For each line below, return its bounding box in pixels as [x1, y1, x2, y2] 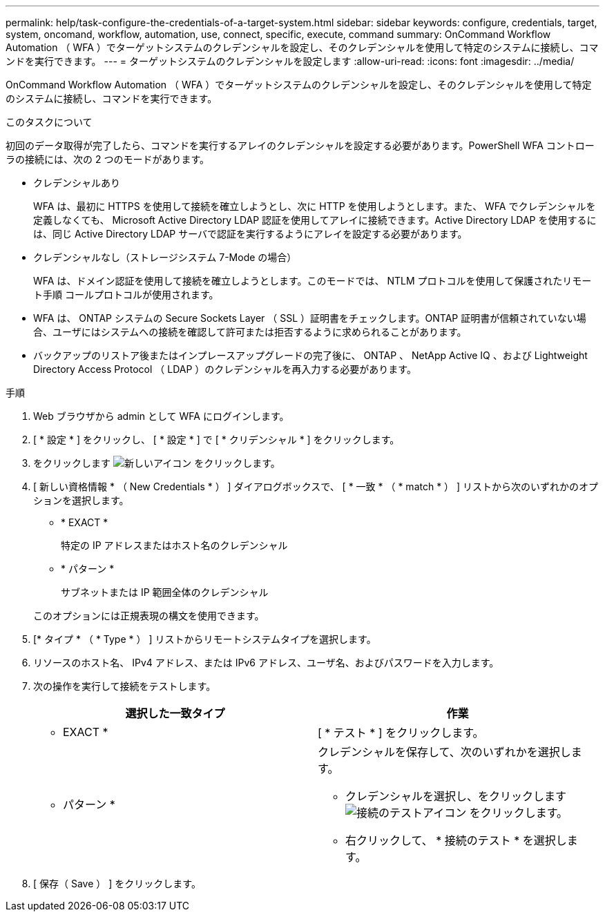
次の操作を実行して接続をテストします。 [33, 680, 216, 692]
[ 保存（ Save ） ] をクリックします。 [33, 878, 201, 889]
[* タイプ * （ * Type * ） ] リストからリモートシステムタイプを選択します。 [33, 633, 376, 645]
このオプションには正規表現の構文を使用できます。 [33, 610, 265, 621]
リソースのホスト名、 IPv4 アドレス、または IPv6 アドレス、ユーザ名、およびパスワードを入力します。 [33, 657, 499, 668]
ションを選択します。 [33, 494, 129, 506]
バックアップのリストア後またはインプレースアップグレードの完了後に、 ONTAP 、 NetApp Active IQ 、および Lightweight [33, 349, 588, 361]
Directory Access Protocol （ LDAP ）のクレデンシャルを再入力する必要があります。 [33, 363, 416, 375]
